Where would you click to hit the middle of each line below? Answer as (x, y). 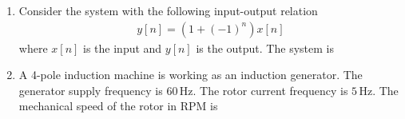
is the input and (123, 48)
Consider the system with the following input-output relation (168, 10)
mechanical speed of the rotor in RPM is (118, 106)
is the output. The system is (265, 48)
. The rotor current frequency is (270, 90)
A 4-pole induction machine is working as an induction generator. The (191, 75)
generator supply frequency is (91, 90)
